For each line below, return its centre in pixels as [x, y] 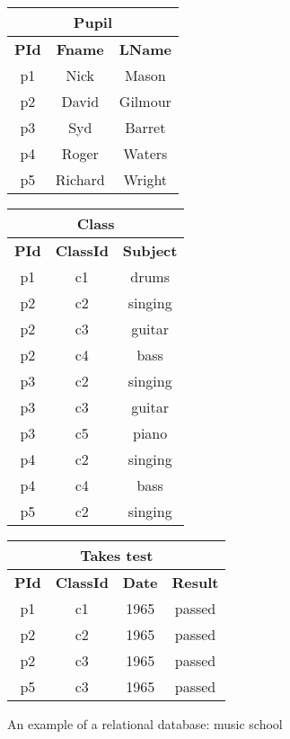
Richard [80, 179]
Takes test [117, 555]
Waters [145, 153]
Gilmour [145, 101]
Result [195, 582]
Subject [150, 250]
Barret [145, 127]
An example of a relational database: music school [145, 724]
